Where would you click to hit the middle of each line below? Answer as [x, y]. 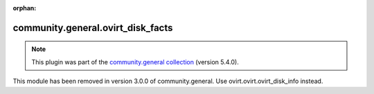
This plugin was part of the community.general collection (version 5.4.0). [135, 62]
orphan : [25, 8]
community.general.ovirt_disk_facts [93, 28]
